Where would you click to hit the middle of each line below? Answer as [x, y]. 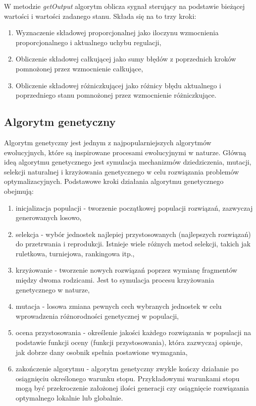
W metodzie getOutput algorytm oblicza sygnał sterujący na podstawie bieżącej [125, 6]
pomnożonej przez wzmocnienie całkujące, [79, 68]
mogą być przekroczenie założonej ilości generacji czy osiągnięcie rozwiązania [132, 388]
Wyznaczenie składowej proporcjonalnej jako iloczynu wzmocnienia [117, 32]
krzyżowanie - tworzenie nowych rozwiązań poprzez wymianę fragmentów [127, 270]
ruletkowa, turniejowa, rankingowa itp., [75, 253]
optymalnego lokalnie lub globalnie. [69, 398]
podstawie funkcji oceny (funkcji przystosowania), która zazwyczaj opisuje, [129, 342]
